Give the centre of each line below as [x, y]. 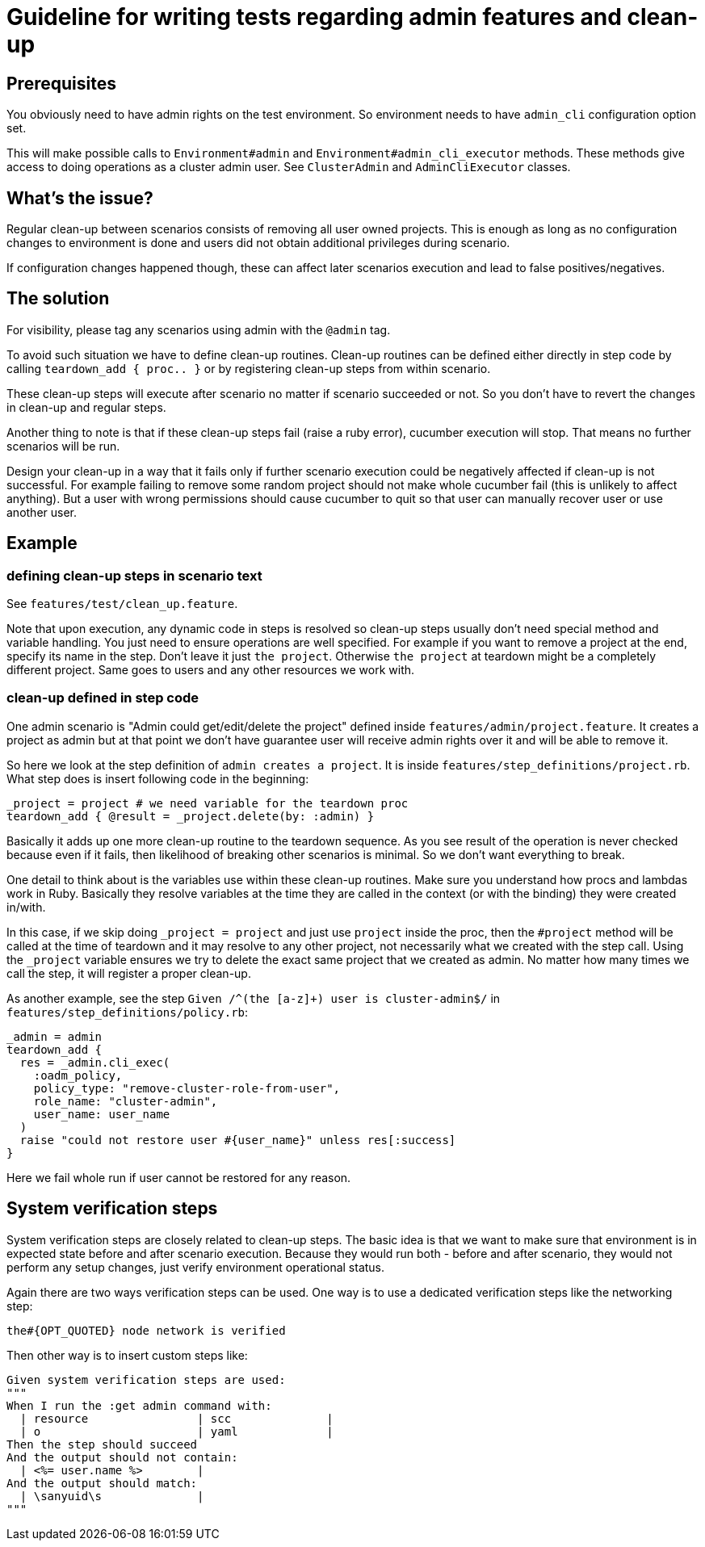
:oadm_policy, [78, 1075]
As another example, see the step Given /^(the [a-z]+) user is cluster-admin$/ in [254, 998]
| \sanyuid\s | [112, 1496]
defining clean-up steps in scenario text [134, 575]
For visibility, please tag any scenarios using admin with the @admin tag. [199, 329]
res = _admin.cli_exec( [95, 1062]
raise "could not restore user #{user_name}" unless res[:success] [238, 1140]
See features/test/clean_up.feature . [122, 604]
